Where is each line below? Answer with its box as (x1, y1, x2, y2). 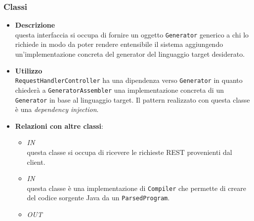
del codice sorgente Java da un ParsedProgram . (27, 192, 170, 203)
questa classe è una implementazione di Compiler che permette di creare (27, 183, 246, 193)
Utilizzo (15, 65, 42, 75)
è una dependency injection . (15, 104, 99, 114)
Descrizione (15, 20, 55, 30)
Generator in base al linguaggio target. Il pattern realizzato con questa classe (15, 94, 250, 105)
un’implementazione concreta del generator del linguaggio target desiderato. (15, 49, 245, 59)
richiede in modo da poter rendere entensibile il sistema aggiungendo (15, 39, 223, 49)
